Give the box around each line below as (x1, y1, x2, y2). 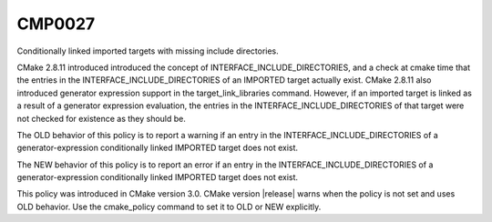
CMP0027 (16, 14, 96, 34)
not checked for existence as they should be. (16, 113, 187, 124)
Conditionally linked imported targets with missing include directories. (16, 45, 280, 56)
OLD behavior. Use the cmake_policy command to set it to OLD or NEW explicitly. (16, 201, 322, 212)
